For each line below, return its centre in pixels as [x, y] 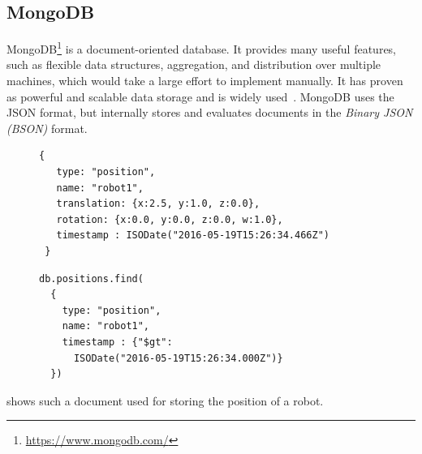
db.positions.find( [91, 278]
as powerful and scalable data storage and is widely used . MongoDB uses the [200, 96]
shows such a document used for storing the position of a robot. [165, 400]
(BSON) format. [47, 128]
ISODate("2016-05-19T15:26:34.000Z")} [178, 358]
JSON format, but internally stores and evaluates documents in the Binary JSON [210, 112]
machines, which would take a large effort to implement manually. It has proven [205, 81]
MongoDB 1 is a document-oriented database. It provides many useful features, [202, 47]
